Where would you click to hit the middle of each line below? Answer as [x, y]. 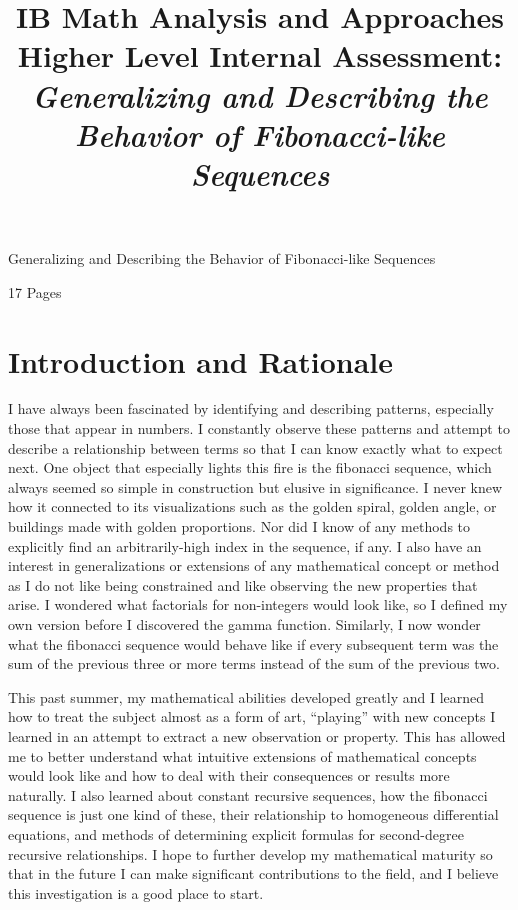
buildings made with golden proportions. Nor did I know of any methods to [239, 526]
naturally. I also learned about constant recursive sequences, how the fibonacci [248, 794]
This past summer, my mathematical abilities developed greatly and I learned [246, 696]
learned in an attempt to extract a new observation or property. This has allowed [257, 735]
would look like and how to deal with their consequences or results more [229, 775]
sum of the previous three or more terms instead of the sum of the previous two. [254, 663]
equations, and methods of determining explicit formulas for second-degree [236, 833]
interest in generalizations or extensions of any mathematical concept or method [254, 565]
